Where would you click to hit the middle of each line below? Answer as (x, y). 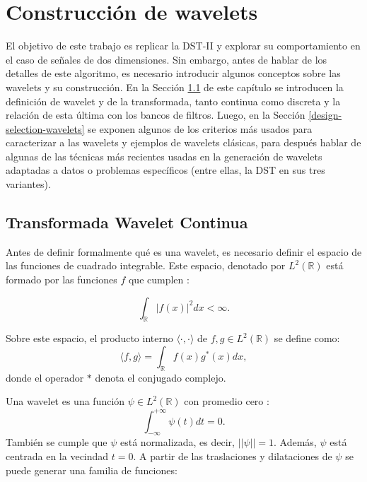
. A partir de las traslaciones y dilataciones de (233, 455)
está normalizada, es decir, (177, 442)
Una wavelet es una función (65, 401)
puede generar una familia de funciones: (92, 470)
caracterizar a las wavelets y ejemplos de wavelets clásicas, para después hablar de (183, 142)
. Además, (295, 442)
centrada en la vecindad (57, 455)
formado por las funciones (62, 280)
